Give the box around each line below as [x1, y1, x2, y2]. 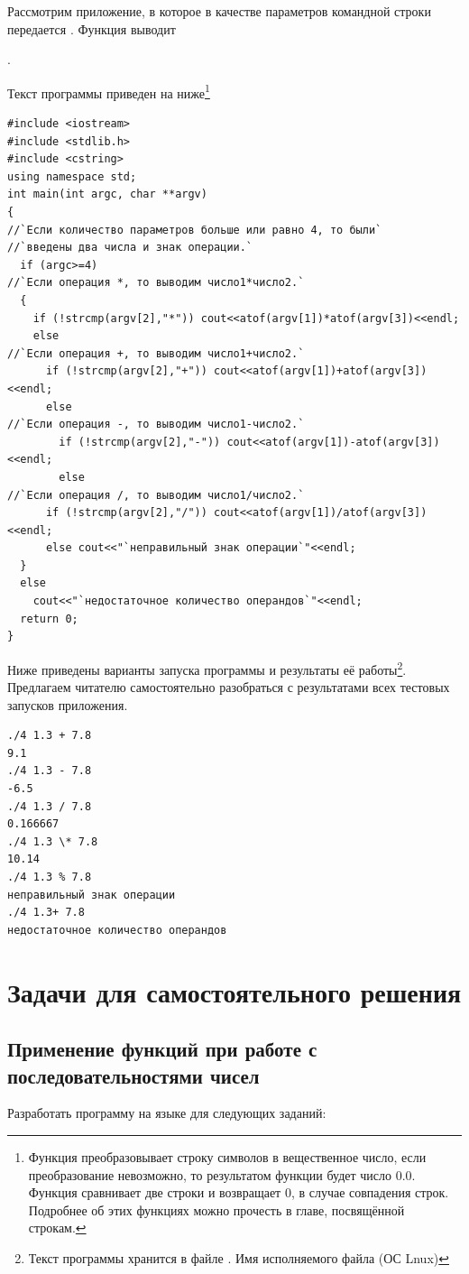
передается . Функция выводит [7, 19, 176, 38]
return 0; [20, 612, 78, 625]
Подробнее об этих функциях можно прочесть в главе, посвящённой [28, 1200, 405, 1219]
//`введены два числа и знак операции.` [7, 241, 253, 254]
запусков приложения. [7, 695, 128, 714]
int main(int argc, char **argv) [7, 188, 207, 201]
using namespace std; [7, 170, 137, 183]
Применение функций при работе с [7, 1035, 317, 1063]
